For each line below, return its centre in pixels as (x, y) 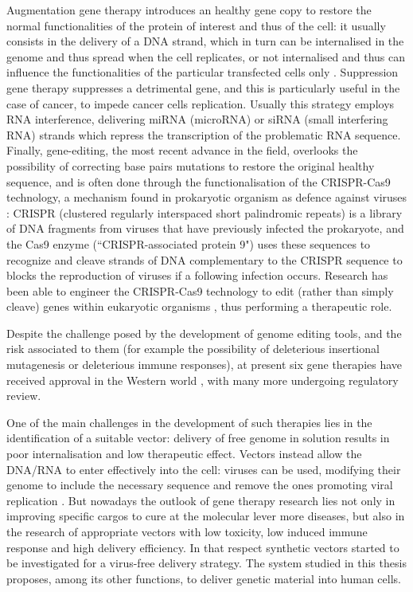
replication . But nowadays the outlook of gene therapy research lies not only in (201, 500)
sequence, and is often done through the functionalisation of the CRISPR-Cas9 (199, 181)
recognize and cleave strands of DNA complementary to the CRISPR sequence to (205, 259)
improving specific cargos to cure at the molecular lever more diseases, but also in (206, 516)
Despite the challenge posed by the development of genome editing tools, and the (204, 333)
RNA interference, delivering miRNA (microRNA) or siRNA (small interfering (197, 119)
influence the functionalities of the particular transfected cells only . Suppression (203, 72)
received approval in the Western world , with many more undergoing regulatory (203, 380)
